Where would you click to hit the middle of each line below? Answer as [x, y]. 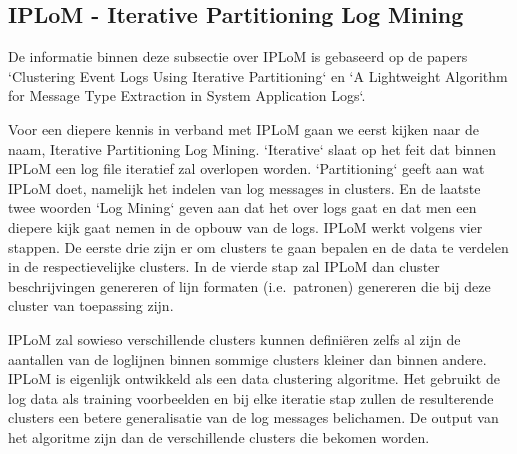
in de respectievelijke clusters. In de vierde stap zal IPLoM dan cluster [224, 266]
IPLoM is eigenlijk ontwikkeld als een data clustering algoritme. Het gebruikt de [254, 378]
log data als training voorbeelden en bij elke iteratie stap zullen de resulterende [251, 397]
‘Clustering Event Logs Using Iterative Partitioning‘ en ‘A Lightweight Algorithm [258, 75]
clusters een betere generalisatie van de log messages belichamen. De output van [253, 417]
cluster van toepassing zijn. [91, 305]
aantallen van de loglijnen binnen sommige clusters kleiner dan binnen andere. [247, 358]
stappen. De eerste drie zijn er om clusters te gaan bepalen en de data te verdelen [258, 246]
